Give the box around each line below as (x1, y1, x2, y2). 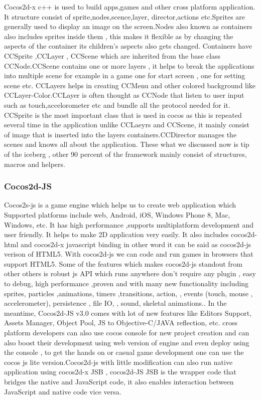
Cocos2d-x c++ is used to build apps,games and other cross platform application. (4, 2, 255, 12)
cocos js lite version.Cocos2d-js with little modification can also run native (4, 356, 233, 367)
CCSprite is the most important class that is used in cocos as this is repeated (4, 109, 242, 120)
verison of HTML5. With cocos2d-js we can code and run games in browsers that (4, 249, 253, 259)
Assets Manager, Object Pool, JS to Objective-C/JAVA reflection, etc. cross (4, 317, 237, 328)
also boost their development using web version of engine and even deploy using (4, 337, 249, 347)
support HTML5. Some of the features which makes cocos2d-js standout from (4, 258, 242, 269)
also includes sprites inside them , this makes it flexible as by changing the (4, 31, 233, 41)
